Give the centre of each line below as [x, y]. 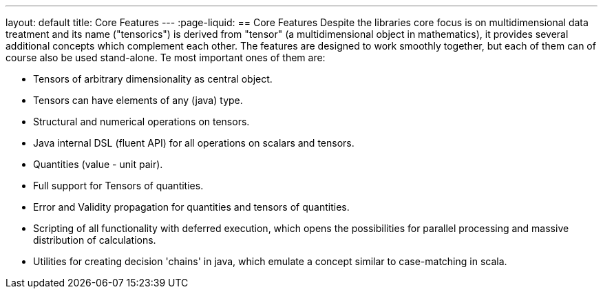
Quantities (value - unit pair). [98, 164]
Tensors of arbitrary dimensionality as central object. [153, 79]
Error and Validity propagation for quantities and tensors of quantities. [191, 207]
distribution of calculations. [95, 240]
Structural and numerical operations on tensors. [141, 122]
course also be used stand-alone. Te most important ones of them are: [166, 57]
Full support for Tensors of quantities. [118, 186]
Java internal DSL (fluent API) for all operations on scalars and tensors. [194, 143]
